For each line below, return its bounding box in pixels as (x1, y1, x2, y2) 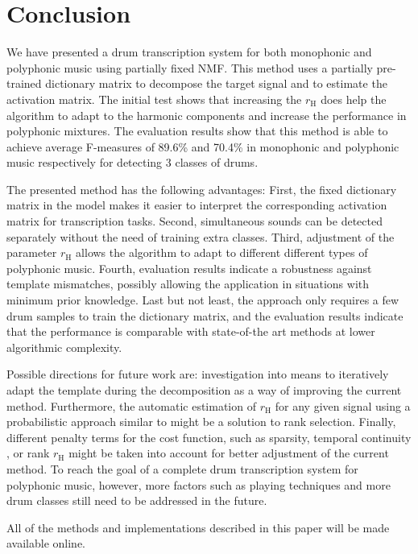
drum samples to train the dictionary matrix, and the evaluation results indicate (6, 307, 404, 324)
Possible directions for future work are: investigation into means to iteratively (6, 366, 389, 382)
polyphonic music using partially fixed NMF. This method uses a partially (6, 59, 373, 76)
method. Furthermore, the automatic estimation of (6, 397, 256, 414)
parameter (6, 244, 57, 261)
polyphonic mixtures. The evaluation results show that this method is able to (6, 122, 388, 139)
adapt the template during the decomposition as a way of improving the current (6, 382, 402, 398)
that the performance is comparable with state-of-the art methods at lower (6, 323, 375, 340)
